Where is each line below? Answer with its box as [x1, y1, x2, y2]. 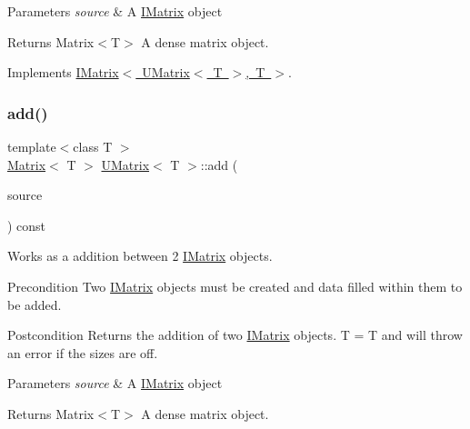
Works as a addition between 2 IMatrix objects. [7, 246, 273, 265]
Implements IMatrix [7, 63, 119, 82]
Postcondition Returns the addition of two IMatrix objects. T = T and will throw [7, 325, 463, 344]
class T [73, 137, 113, 155]
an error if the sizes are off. [7, 343, 158, 362]
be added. [7, 294, 62, 314]
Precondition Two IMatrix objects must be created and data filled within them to [7, 276, 463, 295]
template [7, 137, 56, 155]
